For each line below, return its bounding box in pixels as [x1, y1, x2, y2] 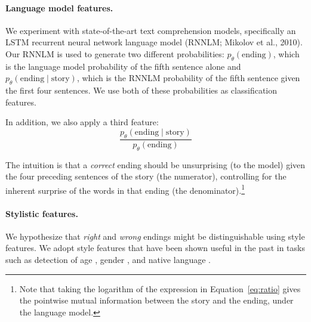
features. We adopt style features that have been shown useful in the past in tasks [5, 241, 305, 254]
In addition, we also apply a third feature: [5, 116, 159, 128]
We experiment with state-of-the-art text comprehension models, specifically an [5, 24, 296, 36]
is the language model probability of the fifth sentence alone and [5, 60, 241, 72]
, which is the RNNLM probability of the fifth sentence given [76, 72, 300, 84]
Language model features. [5, 1, 113, 14]
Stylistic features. [5, 207, 78, 219]
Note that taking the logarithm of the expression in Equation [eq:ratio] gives [19, 282, 301, 295]
